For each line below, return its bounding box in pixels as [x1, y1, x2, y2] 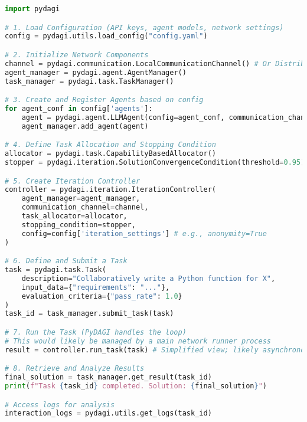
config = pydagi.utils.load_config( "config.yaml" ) [5, 32, 208, 41]
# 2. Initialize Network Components [5, 50, 149, 59]
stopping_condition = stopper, [21, 220, 136, 229]
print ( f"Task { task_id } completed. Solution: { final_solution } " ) [5, 382, 267, 390]
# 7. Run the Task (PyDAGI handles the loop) [5, 328, 187, 336]
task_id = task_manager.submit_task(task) [5, 309, 174, 318]
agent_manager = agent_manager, [21, 194, 141, 203]
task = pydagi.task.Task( [5, 266, 106, 274]
